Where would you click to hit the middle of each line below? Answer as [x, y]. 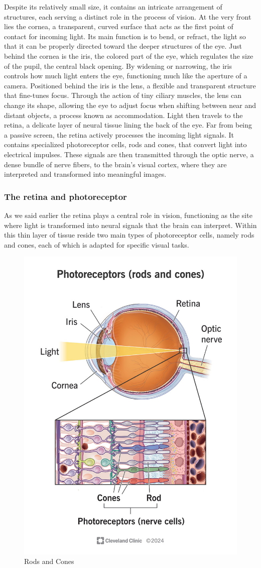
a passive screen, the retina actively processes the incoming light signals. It [119, 134]
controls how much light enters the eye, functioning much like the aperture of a [126, 76]
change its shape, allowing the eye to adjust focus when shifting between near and [130, 105]
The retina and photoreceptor [66, 196]
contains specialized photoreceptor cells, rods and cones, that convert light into [125, 144]
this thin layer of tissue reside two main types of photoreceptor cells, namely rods [129, 235]
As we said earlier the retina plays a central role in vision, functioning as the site [128, 215]
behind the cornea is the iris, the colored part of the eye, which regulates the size [129, 55]
